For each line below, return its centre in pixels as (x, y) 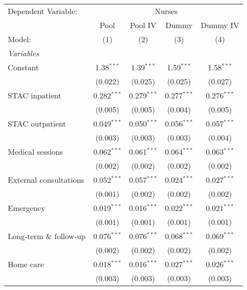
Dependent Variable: (42, 11)
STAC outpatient (37, 123)
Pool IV (143, 25)
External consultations (46, 180)
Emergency (27, 208)
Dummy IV (220, 25)
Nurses (166, 11)
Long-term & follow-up (47, 236)
